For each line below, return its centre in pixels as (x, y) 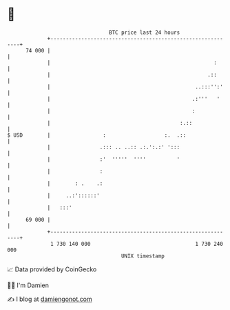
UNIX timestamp (143, 256)
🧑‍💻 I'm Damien (28, 285)
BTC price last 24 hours (145, 32)
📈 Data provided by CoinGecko (52, 269)
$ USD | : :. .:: (97, 135)
